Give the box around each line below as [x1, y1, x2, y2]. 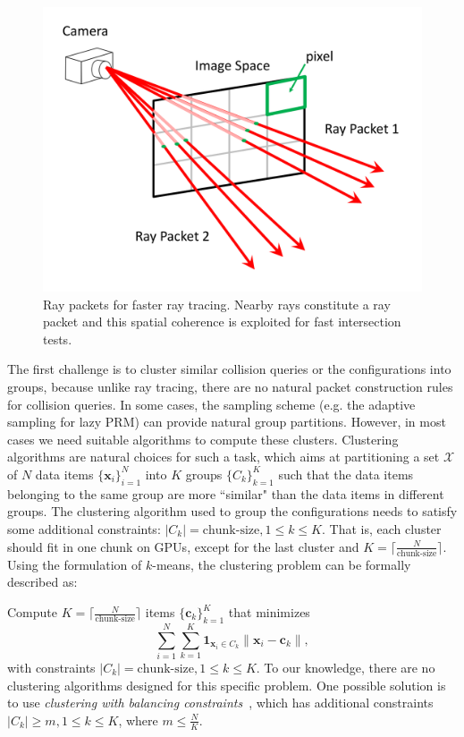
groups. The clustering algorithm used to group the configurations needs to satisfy [7, 502, 458, 521]
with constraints [7, 657, 96, 676]
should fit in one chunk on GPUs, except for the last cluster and [7, 537, 359, 555]
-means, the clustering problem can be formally [152, 555, 411, 573]
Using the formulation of [7, 555, 142, 573]
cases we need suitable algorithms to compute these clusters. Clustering [7, 429, 399, 448]
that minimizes [228, 603, 310, 622]
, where [118, 710, 158, 729]
